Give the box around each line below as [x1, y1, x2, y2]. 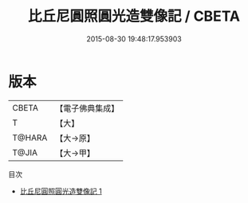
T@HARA [12, 132, 48, 143]
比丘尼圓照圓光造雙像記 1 [19, 186, 102, 196]
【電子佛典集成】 [55, 103, 120, 114]
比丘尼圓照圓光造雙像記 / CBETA [27, 7, 241, 25]
